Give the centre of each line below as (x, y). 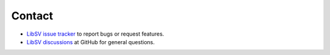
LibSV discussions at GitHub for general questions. (91, 42)
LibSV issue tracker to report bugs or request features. (95, 34)
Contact (32, 16)
